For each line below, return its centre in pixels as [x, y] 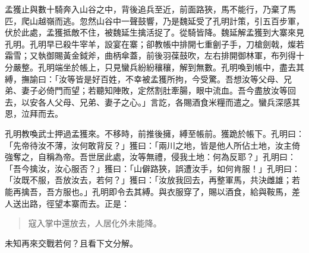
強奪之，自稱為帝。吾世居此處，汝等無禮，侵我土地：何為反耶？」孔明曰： [150, 157]
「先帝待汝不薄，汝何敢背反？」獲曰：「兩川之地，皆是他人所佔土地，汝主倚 [152, 145]
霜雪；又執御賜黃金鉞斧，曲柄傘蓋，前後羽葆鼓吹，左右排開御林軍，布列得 [150, 55]
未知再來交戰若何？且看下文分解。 [71, 243]
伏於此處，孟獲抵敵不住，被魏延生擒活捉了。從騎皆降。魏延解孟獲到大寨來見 [154, 32]
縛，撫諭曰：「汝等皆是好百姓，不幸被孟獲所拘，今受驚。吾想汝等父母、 [144, 79]
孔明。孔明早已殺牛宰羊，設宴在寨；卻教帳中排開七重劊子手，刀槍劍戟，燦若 [154, 44]
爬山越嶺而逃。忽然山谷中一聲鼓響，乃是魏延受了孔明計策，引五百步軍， [163, 20]
